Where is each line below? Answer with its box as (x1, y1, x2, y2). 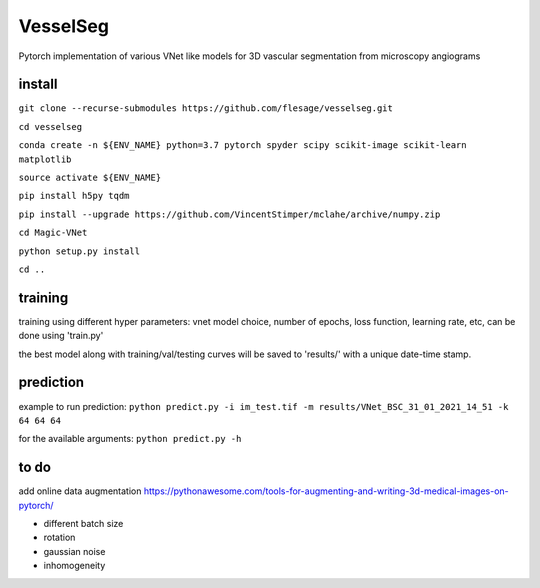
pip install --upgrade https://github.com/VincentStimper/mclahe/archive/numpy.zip (18, 208, 441, 220)
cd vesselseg (18, 121, 83, 132)
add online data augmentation (18, 485, 142, 497)
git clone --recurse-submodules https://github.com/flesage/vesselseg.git (18, 103, 394, 114)
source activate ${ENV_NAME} (18, 172, 162, 184)
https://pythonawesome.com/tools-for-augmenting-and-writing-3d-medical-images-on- (143, 485, 509, 497)
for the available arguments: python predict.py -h (18, 433, 242, 445)
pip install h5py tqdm (18, 190, 130, 202)
